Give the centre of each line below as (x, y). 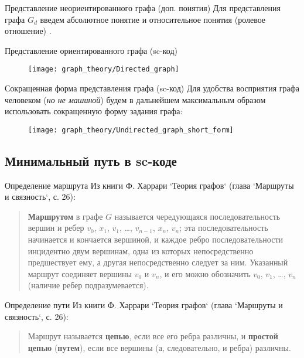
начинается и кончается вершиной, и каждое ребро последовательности (156, 239)
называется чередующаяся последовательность (197, 216)
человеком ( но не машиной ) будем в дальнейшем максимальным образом (135, 99)
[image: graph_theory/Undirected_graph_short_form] (131, 130)
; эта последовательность (224, 228)
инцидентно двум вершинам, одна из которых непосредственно (141, 250)
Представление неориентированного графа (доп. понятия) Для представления (143, 8)
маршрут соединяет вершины (80, 273)
